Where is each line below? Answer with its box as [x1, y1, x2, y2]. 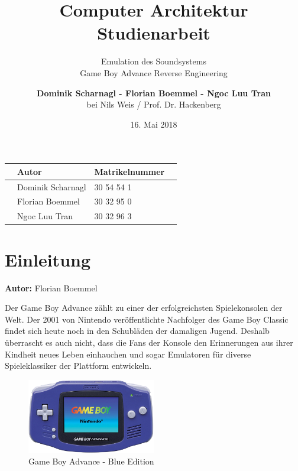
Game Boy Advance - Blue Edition [28, 455, 154, 467]
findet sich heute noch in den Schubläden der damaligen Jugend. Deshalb [5, 324, 270, 337]
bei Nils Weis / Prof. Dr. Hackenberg [86, 98, 221, 111]
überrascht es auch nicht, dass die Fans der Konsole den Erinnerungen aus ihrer [5, 336, 293, 348]
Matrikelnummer [94, 165, 165, 177]
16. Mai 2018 [130, 118, 177, 130]
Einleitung [5, 247, 91, 271]
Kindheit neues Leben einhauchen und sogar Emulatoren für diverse [5, 347, 251, 360]
